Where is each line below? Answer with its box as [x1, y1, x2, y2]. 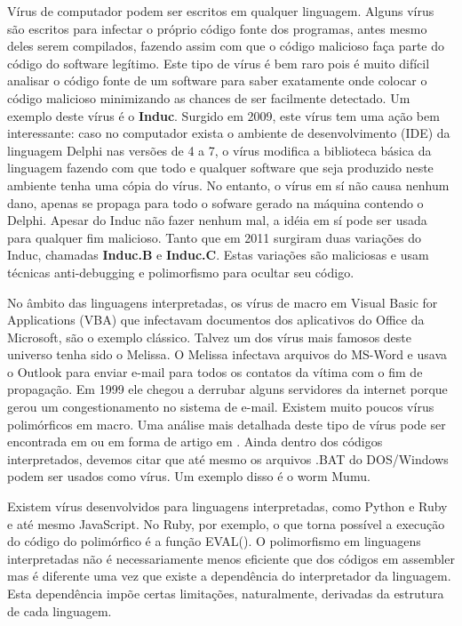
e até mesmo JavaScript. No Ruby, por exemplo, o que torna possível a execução [7, 514, 445, 533]
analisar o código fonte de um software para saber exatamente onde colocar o [7, 71, 427, 90]
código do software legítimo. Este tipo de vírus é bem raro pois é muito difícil [7, 53, 430, 72]
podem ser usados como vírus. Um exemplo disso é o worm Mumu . [7, 467, 370, 486]
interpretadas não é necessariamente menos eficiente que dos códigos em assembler [7, 549, 455, 567]
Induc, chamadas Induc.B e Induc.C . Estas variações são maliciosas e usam [7, 245, 429, 264]
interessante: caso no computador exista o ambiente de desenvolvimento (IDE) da [7, 124, 450, 142]
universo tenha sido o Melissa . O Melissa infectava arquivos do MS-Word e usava [7, 345, 448, 364]
